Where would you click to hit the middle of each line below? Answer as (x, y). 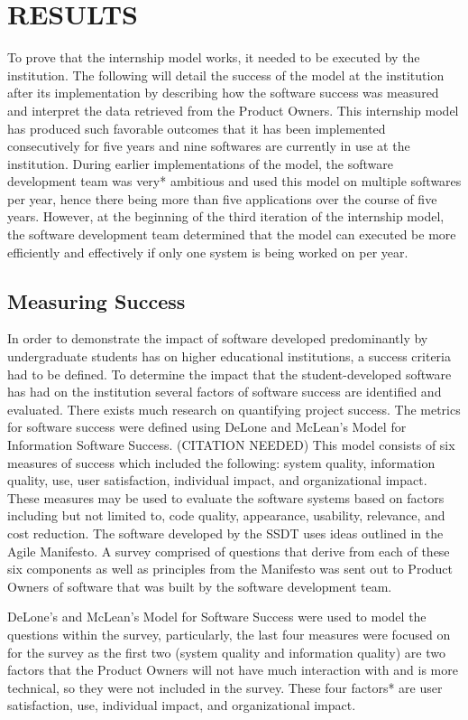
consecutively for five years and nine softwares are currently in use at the (209, 146)
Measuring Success (96, 300)
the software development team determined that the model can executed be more (232, 234)
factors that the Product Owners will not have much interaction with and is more (233, 670)
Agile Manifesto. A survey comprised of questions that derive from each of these (229, 551)
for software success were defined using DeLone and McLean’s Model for (207, 427)
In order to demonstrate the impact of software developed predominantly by (218, 338)
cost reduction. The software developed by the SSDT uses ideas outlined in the (225, 533)
